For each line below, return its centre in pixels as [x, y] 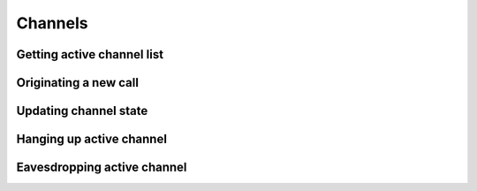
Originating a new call [77, 83]
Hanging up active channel [92, 139]
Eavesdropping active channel [102, 168]
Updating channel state [82, 111]
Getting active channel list [90, 54]
